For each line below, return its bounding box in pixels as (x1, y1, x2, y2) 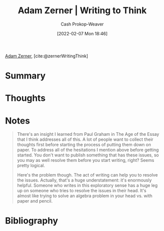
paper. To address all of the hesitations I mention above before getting (17, 147, 159, 153)
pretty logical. (17, 162, 45, 169)
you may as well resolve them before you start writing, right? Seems (17, 157, 154, 163)
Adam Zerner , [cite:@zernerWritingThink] (5, 53, 88, 59)
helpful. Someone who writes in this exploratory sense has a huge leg (17, 182, 158, 188)
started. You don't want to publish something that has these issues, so (17, 152, 159, 158)
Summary (5, 70, 46, 81)
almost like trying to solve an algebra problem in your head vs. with (17, 193, 153, 199)
